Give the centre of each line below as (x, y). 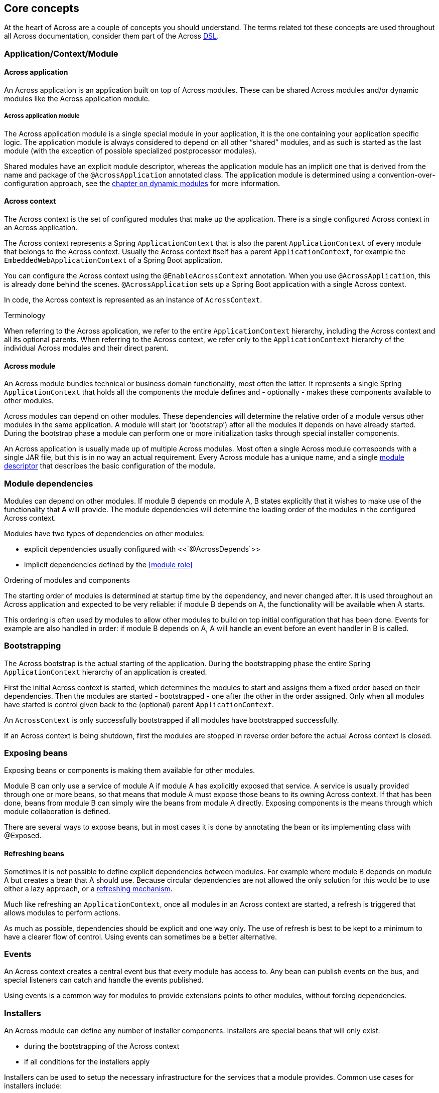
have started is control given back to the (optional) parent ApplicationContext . (139, 704)
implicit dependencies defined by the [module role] (108, 564)
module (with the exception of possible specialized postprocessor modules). (130, 150)
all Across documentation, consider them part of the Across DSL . (111, 36)
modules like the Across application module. (77, 99)
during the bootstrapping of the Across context (102, 1046)
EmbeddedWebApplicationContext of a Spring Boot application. (113, 260)
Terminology (25, 316)
